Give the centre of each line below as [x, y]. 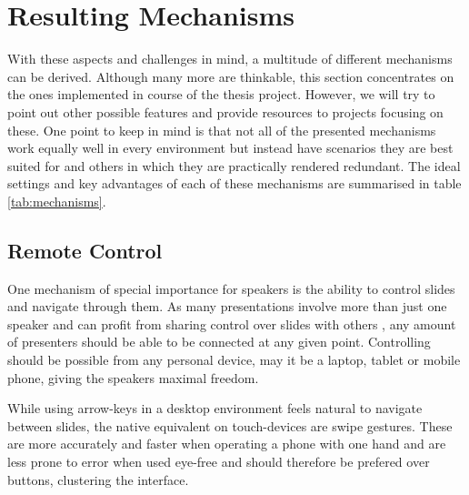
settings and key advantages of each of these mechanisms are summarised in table [234, 183]
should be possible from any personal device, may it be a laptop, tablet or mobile [234, 360]
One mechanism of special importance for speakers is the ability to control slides [231, 288]
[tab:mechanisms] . [57, 201]
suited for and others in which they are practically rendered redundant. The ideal [234, 165]
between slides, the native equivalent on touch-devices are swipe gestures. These [230, 425]
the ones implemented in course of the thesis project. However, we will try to [221, 94]
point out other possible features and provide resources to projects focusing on [225, 111]
